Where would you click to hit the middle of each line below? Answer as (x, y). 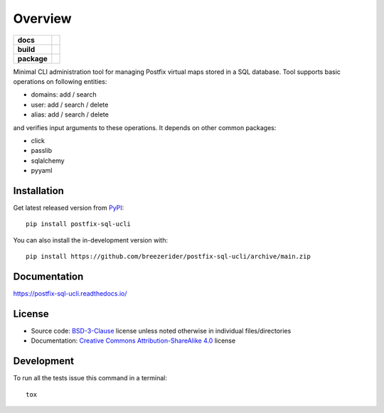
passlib (42, 151)
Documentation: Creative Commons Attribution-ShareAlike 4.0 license (133, 340)
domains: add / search (64, 95)
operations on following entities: (60, 81)
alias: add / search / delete (70, 114)
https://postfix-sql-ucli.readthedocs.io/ (70, 294)
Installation (38, 191)
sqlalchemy (48, 161)
